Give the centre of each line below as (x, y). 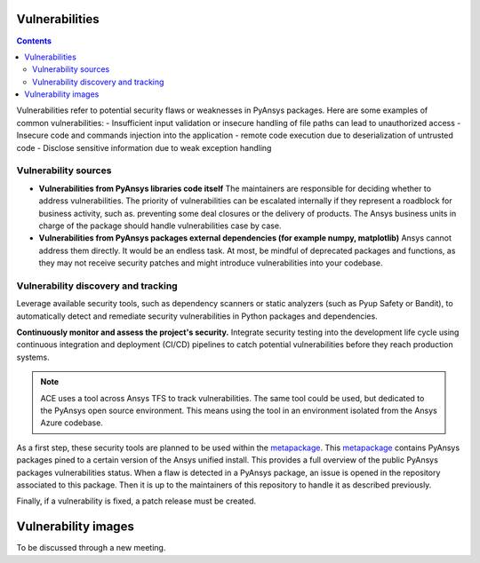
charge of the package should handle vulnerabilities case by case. (160, 226)
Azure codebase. (72, 423)
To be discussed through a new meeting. (91, 548)
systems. (33, 357)
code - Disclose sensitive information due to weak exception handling (144, 147)
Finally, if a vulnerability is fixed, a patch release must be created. (136, 501)
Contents (34, 41)
